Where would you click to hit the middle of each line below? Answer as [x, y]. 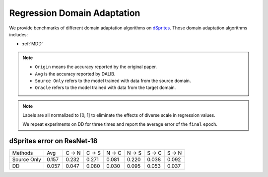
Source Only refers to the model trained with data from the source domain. [113, 81]
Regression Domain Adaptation [75, 13]
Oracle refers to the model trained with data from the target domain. [105, 88]
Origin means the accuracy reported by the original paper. [96, 67]
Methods [23, 153]
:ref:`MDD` [32, 44]
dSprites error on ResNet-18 [53, 141]
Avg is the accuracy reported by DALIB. [75, 74]
